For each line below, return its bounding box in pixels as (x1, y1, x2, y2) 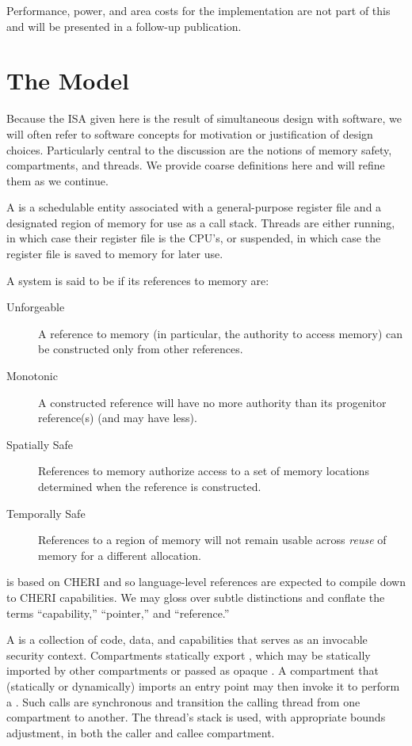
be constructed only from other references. (38, 341, 243, 357)
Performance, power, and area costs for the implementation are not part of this (6, 2, 391, 18)
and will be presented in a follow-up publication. (6, 17, 242, 34)
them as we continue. (6, 172, 109, 188)
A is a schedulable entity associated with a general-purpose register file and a (6, 199, 382, 215)
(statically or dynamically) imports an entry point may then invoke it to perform (6, 677, 400, 694)
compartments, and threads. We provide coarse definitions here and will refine (6, 157, 385, 173)
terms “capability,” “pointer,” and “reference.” (6, 604, 230, 621)
